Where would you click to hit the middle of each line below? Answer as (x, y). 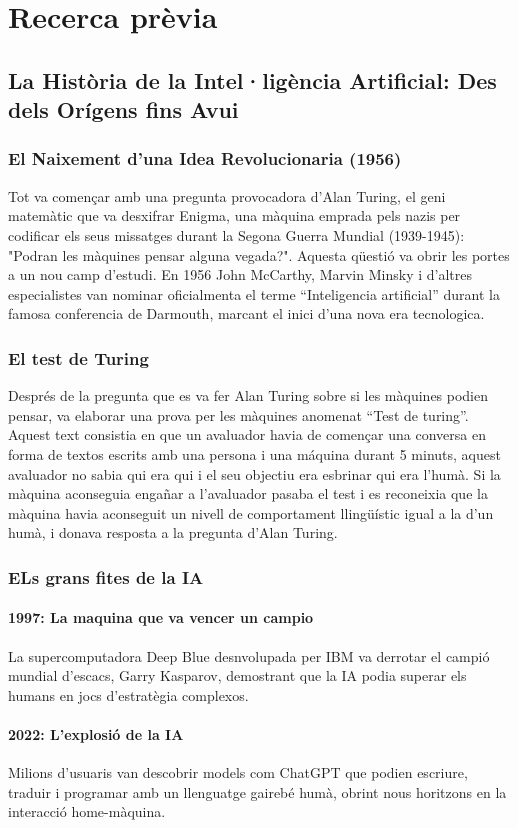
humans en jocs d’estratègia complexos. (128, 694)
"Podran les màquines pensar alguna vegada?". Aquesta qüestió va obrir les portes (259, 254)
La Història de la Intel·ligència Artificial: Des (252, 79)
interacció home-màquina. (87, 811)
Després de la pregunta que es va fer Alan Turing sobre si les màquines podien (248, 395)
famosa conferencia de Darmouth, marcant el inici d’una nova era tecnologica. (246, 313)
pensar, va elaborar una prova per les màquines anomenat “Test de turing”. (238, 414)
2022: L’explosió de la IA (96, 733)
